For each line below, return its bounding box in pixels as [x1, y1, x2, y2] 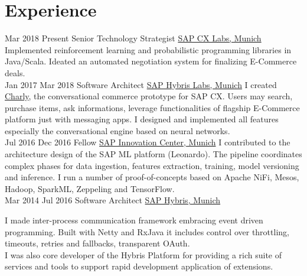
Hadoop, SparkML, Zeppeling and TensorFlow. [5, 182, 175, 194]
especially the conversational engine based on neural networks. [5, 124, 230, 137]
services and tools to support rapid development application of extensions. [5, 260, 273, 272]
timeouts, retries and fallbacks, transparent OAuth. [5, 237, 190, 249]
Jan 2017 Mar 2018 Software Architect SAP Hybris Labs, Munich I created [5, 78, 277, 90]
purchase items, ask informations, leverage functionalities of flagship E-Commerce [5, 101, 300, 113]
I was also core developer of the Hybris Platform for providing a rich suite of [5, 248, 282, 261]
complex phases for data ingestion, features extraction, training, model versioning [5, 159, 299, 171]
